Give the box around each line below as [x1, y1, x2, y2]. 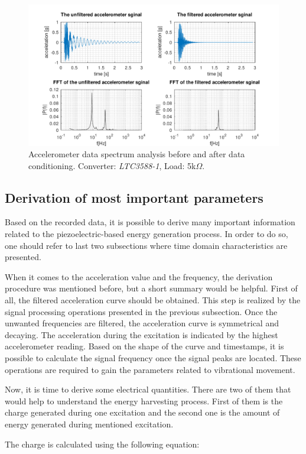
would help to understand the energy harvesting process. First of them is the [5, 394, 283, 407]
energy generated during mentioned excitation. [5, 417, 174, 430]
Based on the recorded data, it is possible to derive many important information [5, 216, 295, 228]
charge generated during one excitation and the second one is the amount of [5, 406, 280, 419]
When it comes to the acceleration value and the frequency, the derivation [5, 270, 273, 283]
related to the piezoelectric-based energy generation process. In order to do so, [5, 228, 288, 240]
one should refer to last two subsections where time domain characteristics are [5, 239, 288, 251]
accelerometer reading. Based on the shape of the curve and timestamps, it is [5, 340, 284, 352]
